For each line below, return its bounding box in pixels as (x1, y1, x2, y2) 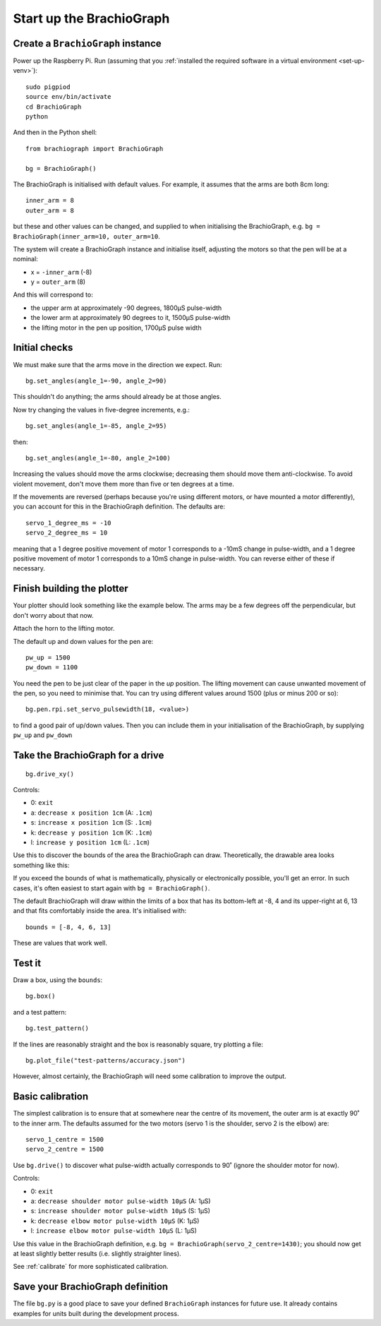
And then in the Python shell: (13, 128, 97, 137)
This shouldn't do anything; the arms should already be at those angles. (13, 393, 222, 401)
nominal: (13, 255, 38, 263)
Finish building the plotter (13, 583, 128, 595)
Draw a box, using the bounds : (13, 976, 103, 984)
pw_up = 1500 (25, 653, 71, 662)
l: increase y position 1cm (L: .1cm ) (30, 837, 150, 847)
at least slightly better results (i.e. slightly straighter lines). (13, 1249, 181, 1258)
